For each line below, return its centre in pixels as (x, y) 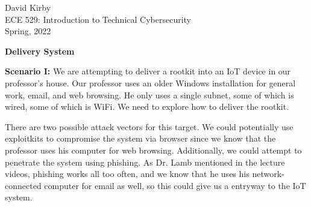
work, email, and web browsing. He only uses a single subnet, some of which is (149, 94)
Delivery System (40, 51)
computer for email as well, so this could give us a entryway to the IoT (175, 185)
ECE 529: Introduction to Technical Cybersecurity (98, 19)
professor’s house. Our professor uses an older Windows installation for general (150, 82)
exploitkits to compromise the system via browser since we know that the (140, 138)
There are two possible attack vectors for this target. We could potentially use (149, 126)
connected (23, 185)
